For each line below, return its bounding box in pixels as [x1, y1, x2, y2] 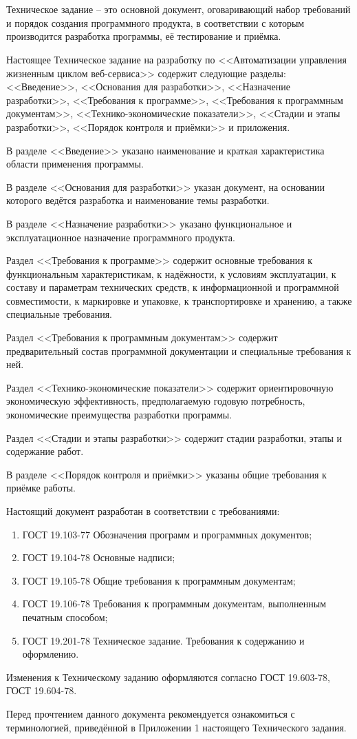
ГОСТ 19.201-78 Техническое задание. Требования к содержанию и [22, 633, 305, 647]
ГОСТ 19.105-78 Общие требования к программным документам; [22, 573, 296, 587]
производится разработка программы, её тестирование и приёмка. [6, 29, 281, 43]
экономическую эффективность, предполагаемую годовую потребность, [6, 394, 305, 408]
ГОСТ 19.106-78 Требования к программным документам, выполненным [22, 596, 327, 611]
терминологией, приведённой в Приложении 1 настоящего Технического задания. [6, 720, 347, 734]
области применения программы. [6, 156, 144, 171]
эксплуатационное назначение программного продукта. [6, 230, 235, 244]
